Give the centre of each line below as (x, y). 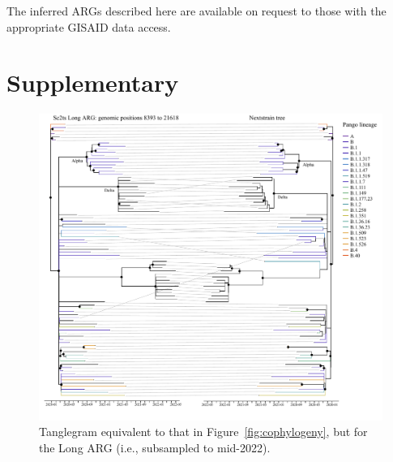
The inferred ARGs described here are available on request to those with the (196, 11)
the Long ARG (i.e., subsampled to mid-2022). (155, 447)
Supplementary (93, 82)
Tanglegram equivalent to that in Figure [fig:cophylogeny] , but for (203, 432)
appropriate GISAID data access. (89, 26)
